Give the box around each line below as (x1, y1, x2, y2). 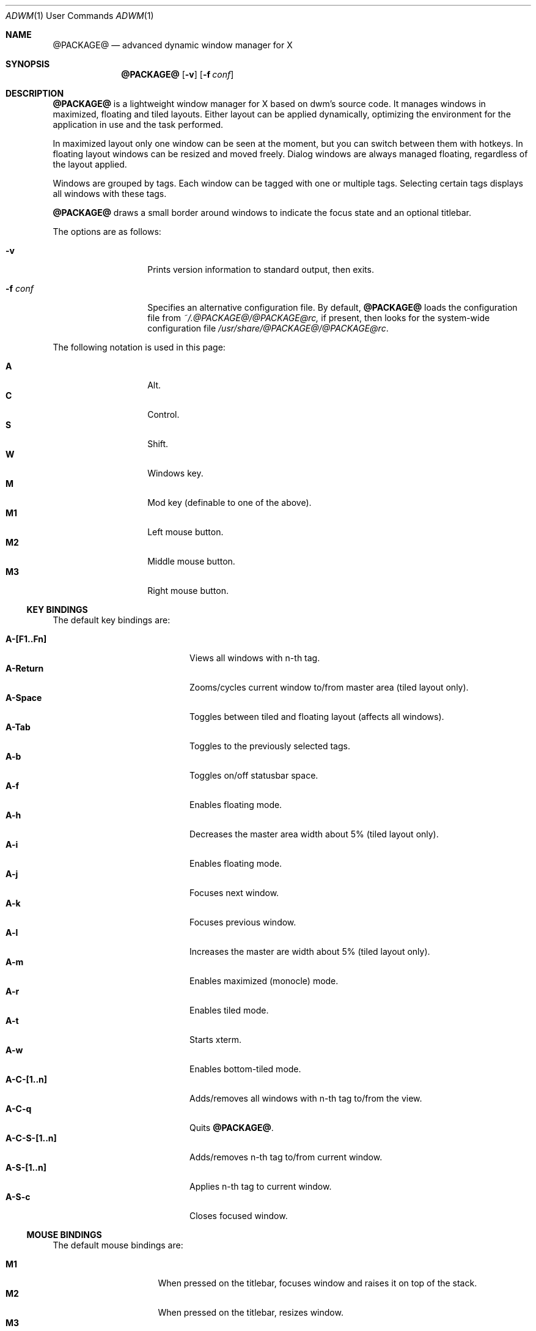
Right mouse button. (147, 585, 229, 596)
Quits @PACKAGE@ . (189, 1122, 274, 1133)
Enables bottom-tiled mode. (189, 1064, 301, 1074)
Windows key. (147, 468, 204, 478)
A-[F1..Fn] (6, 634, 47, 644)
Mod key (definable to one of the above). (147, 497, 312, 508)
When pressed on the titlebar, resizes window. (158, 1307, 343, 1318)
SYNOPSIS (6, 59, 50, 69)
